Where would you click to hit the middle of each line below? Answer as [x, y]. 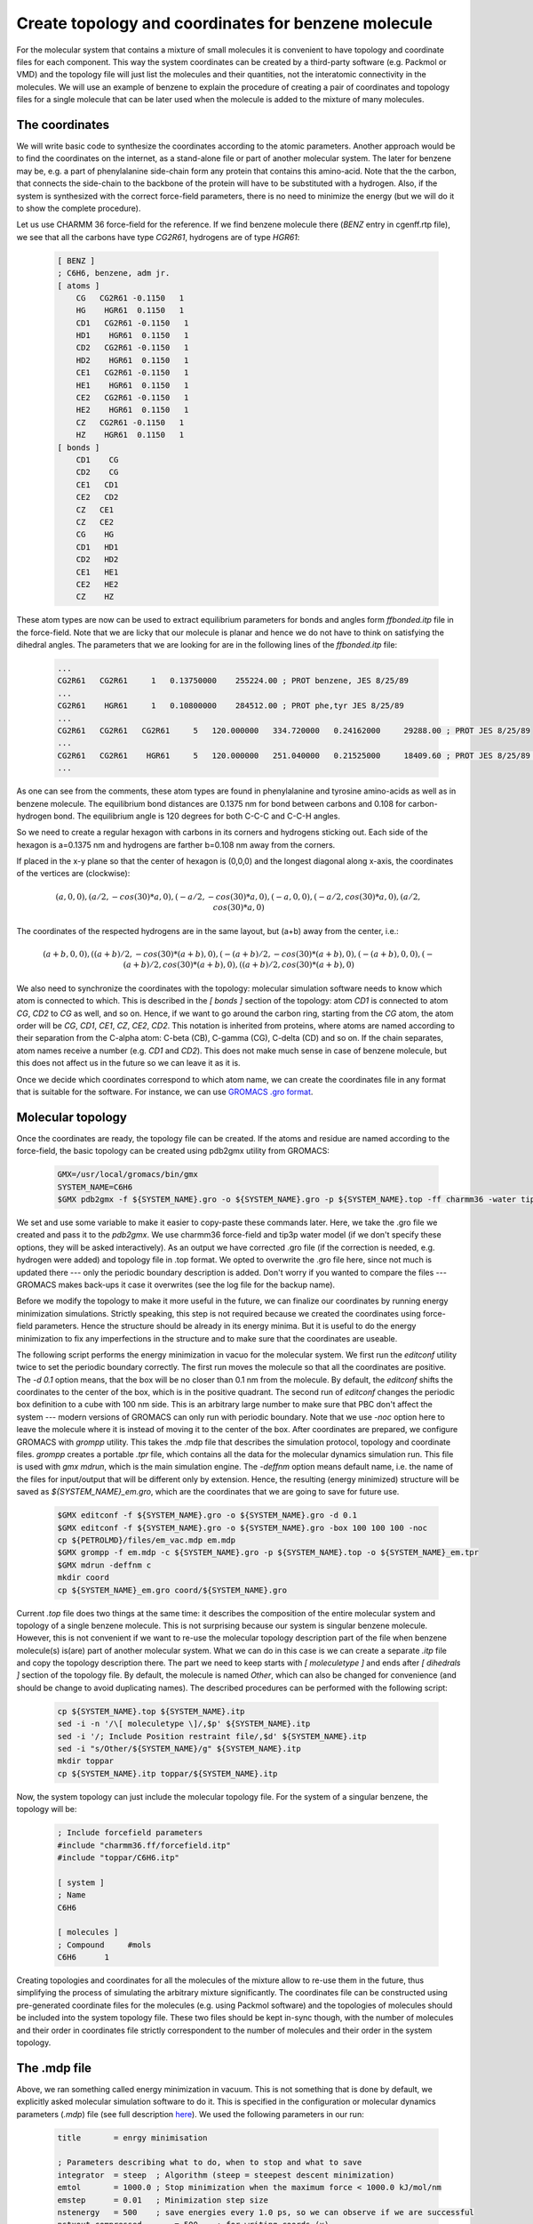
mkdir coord [84, 1578]
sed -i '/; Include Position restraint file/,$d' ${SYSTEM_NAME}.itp [212, 1736]
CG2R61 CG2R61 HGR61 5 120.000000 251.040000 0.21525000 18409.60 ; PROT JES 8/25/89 [294, 755]
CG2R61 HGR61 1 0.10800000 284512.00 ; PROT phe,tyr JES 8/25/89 [231, 706]
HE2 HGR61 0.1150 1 [132, 410]
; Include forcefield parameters [130, 1833]
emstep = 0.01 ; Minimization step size [163, 2200]
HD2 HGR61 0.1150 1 [132, 360]
